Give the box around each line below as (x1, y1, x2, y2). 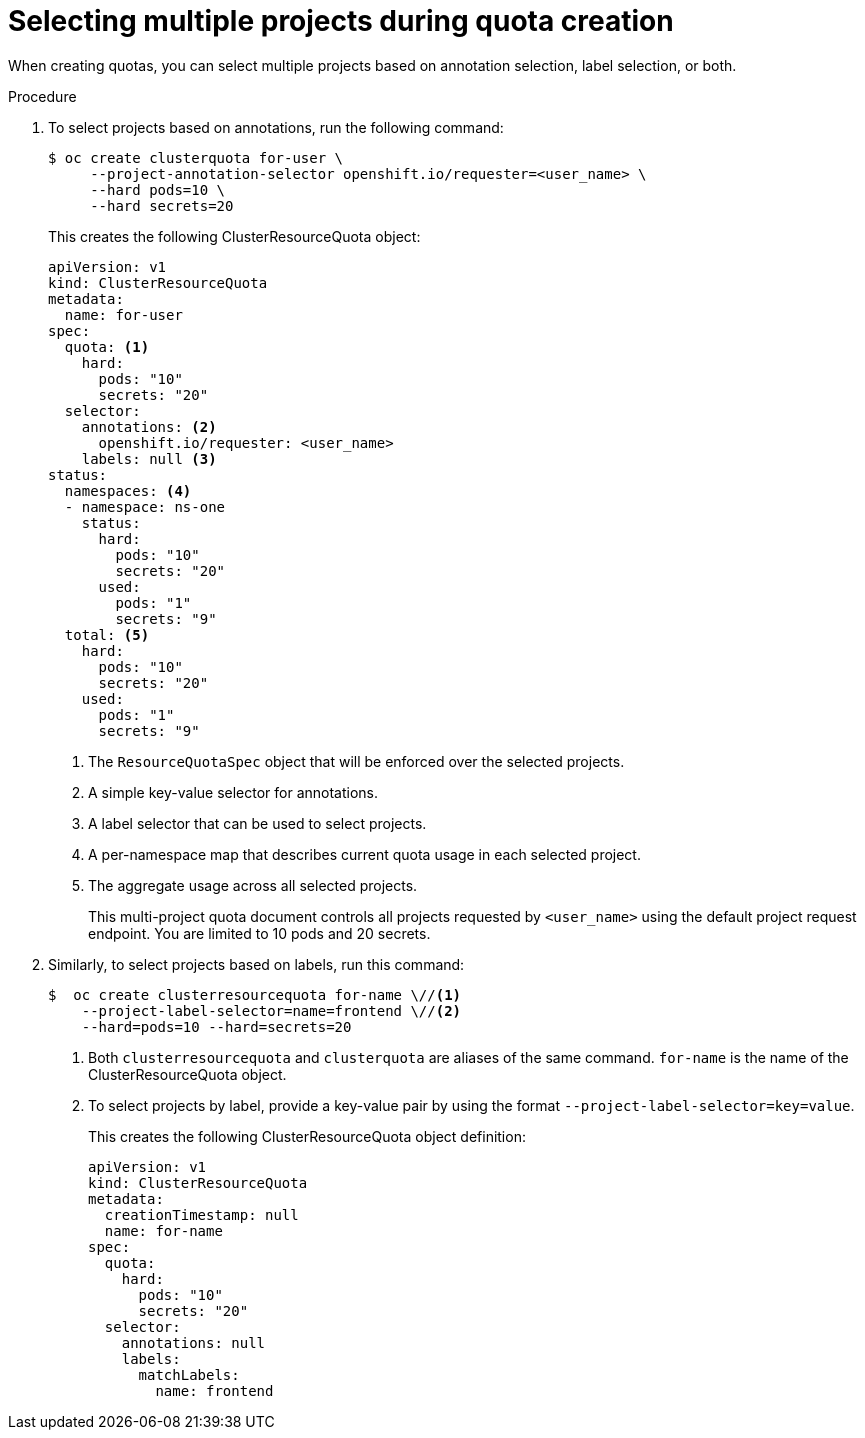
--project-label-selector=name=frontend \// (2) (81, 1002, 462, 1019)
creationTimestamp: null (104, 1206, 299, 1223)
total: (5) (64, 626, 150, 643)
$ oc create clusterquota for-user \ (48, 149, 344, 166)
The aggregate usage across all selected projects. (88, 876, 418, 894)
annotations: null (121, 1334, 266, 1351)
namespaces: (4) (64, 482, 192, 499)
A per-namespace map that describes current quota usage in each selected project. (88, 845, 641, 863)
